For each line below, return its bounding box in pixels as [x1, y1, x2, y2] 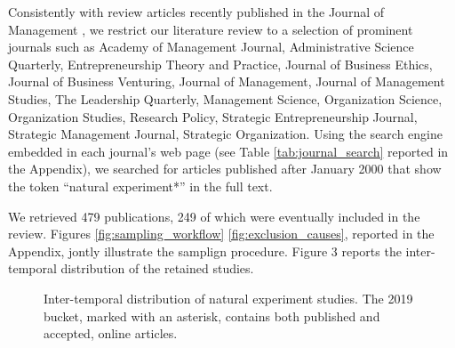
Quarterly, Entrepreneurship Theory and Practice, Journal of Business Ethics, [8, 54, 433, 73]
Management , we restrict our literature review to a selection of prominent [8, 20, 413, 38]
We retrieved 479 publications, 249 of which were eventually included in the [8, 206, 420, 225]
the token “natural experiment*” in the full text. [8, 176, 273, 195]
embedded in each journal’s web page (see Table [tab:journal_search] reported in [8, 142, 449, 160]
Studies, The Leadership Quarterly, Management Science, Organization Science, [8, 89, 443, 108]
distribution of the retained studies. [60, 259, 254, 278]
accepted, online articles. [44, 324, 178, 343]
